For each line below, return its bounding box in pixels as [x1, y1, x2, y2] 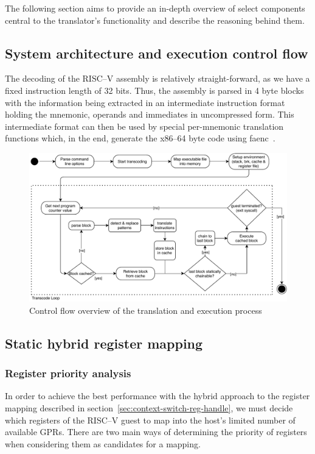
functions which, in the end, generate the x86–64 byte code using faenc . [5, 132, 275, 144]
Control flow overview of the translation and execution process [29, 303, 262, 316]
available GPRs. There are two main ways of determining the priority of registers [5, 425, 307, 438]
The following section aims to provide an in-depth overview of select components [5, 2, 305, 14]
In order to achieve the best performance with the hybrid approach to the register [5, 389, 310, 402]
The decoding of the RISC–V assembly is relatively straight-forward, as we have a [5, 72, 310, 85]
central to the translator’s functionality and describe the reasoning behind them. [5, 13, 305, 26]
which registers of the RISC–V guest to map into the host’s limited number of [5, 413, 296, 426]
